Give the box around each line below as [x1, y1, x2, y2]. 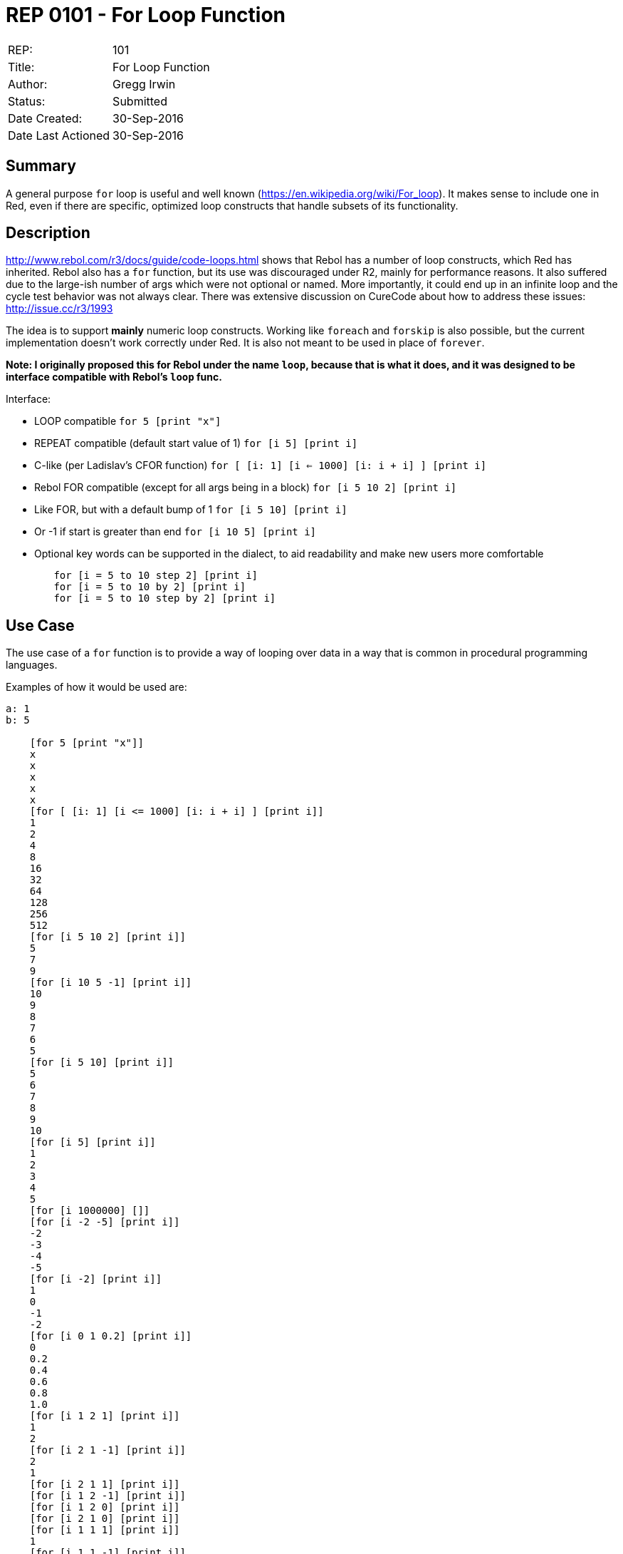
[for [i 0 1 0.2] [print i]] [29, 1330, 192, 1342]
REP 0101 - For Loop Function [6, 3, 286, 27]
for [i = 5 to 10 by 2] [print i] [53, 581, 246, 593]
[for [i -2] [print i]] [29, 1273, 162, 1285]
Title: [8, 59, 35, 74]
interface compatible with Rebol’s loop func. [6, 371, 222, 384]
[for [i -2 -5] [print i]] [29, 1216, 180, 1228]
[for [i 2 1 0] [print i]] [29, 1513, 180, 1525]
